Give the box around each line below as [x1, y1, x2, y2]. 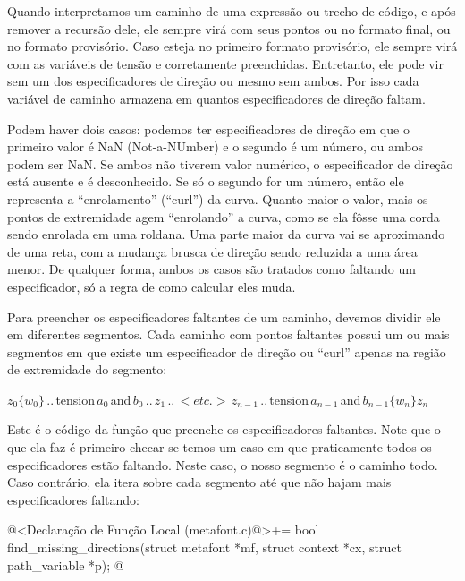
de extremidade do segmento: [7, 360, 167, 379]
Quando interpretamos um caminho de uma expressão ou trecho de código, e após [7, 2, 456, 20]
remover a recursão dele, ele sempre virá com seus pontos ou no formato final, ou [7, 19, 451, 38]
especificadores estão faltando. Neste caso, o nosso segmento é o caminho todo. [7, 455, 438, 474]
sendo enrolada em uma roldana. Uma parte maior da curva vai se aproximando [7, 225, 445, 244]
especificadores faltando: [7, 490, 139, 508]
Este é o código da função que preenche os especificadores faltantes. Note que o [7, 420, 441, 439]
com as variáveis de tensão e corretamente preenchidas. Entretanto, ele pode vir [7, 54, 444, 73]
